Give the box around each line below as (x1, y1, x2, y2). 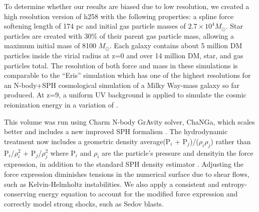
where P (50, 147, 76, 158)
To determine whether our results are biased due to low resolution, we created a (4, 1, 249, 11)
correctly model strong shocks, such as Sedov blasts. (4, 198, 164, 208)
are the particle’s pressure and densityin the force (102, 147, 253, 158)
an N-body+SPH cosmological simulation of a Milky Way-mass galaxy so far (4, 79, 240, 90)
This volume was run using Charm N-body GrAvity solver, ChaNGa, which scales (4, 116, 255, 127)
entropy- (221, 178, 247, 189)
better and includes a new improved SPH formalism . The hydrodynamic (4, 126, 228, 137)
